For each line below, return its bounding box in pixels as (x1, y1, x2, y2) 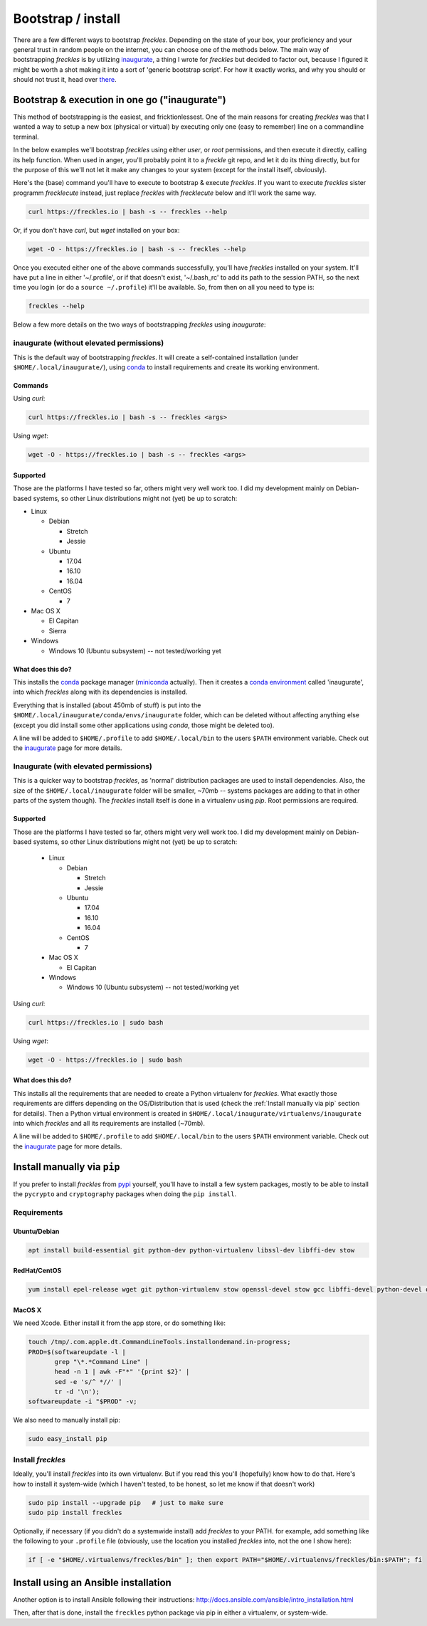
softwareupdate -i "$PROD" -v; (28, 1398, 138, 1405)
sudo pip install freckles (28, 1509, 122, 1516)
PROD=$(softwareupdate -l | (28, 1348, 126, 1356)
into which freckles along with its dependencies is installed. (13, 687, 188, 697)
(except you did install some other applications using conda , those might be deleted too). (13, 721, 275, 729)
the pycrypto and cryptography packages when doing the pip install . (13, 1190, 237, 1198)
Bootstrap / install (13, 11, 121, 26)
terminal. (13, 132, 39, 141)
